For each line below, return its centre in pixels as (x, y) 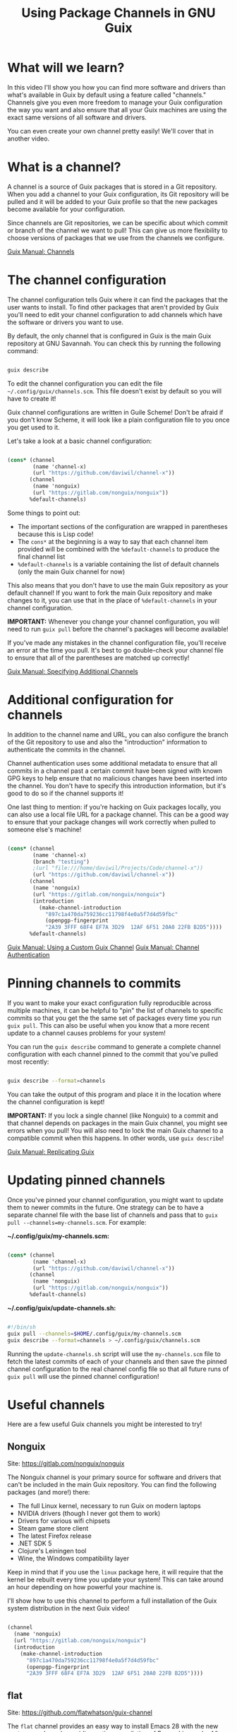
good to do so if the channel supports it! (66, 793)
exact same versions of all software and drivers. (77, 117)
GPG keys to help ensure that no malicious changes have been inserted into (117, 778)
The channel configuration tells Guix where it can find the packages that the (117, 299)
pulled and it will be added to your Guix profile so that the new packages (113, 201)
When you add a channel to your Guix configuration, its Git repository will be (118, 194)
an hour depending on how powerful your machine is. (85, 1587)
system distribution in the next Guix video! (68, 1608)
